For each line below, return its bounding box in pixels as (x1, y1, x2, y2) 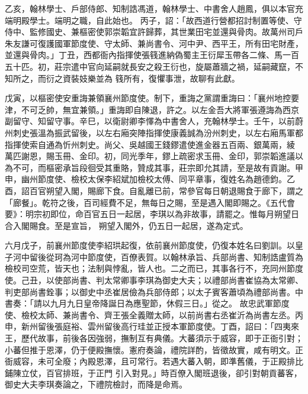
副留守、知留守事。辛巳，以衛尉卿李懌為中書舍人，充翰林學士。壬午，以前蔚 (5, 115, 303, 127)
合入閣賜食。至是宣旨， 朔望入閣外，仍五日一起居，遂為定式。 (5, 219, 248, 231)
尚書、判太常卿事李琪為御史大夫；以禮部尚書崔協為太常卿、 (70, 274, 303, 286)
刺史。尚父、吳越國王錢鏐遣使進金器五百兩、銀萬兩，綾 (79, 138, 295, 150)
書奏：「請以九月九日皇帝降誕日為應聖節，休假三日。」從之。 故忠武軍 (5, 297, 273, 309)
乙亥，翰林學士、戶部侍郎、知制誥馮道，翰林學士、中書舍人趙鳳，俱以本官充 (5, 2, 303, 14)
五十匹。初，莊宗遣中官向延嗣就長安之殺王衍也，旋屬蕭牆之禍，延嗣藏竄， (5, 60, 295, 72)
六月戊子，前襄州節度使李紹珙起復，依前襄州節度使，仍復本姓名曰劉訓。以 (5, 239, 295, 251)
